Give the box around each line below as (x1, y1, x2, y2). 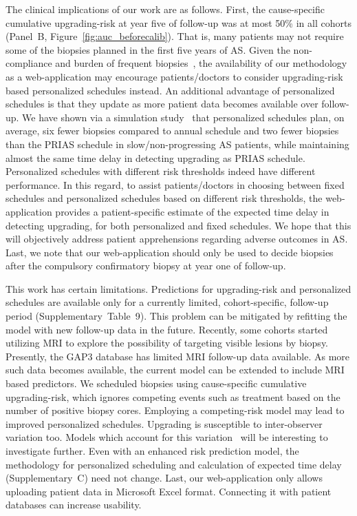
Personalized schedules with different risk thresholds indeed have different (6, 164, 316, 178)
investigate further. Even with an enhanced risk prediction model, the (6, 444, 299, 457)
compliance (6, 56, 52, 70)
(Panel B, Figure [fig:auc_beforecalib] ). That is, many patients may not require (6, 29, 344, 43)
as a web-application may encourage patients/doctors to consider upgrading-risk (6, 69, 343, 83)
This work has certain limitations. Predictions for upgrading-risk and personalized (6, 281, 351, 296)
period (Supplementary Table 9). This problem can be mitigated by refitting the (6, 309, 347, 323)
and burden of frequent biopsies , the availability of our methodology (55, 56, 347, 70)
